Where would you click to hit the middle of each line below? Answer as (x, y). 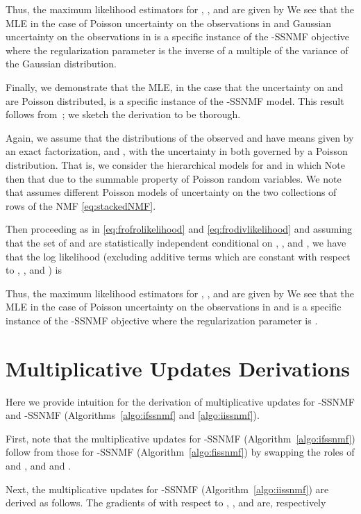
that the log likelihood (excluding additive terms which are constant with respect (178, 256)
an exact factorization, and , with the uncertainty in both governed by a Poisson (177, 151)
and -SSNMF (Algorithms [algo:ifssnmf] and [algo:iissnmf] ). (133, 415)
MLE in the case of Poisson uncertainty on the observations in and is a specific (174, 307)
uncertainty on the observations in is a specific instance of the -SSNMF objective (177, 36)
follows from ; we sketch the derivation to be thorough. (123, 114)
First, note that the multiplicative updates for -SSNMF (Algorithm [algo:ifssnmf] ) (180, 438)
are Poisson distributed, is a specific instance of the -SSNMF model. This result (175, 100)
